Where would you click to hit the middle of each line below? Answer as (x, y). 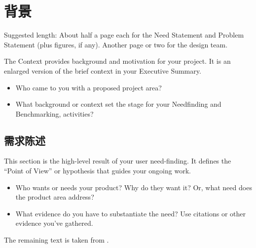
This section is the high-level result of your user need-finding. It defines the (118, 161)
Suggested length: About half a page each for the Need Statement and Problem (124, 35)
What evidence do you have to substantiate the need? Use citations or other (131, 213)
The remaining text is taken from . (56, 240)
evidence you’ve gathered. (54, 223)
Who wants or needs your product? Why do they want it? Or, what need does (134, 187)
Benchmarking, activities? (55, 113)
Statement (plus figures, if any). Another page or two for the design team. (116, 44)
